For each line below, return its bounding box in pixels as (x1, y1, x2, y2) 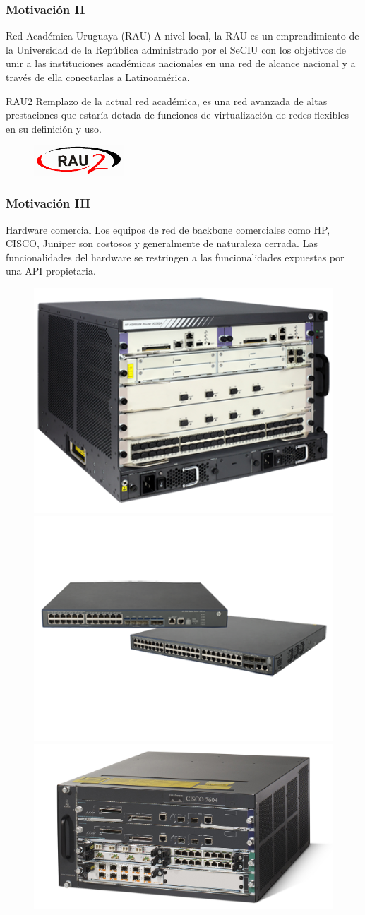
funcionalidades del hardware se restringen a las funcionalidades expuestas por (6, 249, 345, 264)
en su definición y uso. (6, 121, 102, 136)
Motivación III (6, 194, 90, 212)
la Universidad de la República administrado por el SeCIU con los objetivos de (6, 42, 347, 56)
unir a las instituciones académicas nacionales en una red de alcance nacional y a (6, 56, 356, 71)
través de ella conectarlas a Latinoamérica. (6, 70, 190, 84)
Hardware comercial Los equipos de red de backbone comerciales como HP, (6, 222, 330, 237)
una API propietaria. (6, 263, 96, 278)
